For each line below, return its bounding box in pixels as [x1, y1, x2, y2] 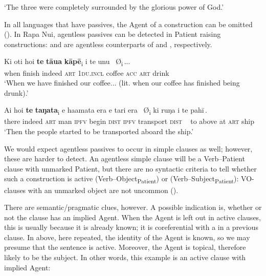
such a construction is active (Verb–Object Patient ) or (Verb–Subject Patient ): [4, 173, 239, 185]
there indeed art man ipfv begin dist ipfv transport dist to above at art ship [4, 116, 254, 126]
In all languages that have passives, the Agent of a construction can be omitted [4, 18, 253, 29]
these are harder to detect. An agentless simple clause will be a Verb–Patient [4, 153, 245, 164]
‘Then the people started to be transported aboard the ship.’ [4, 126, 194, 136]
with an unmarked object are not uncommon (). [28, 184, 179, 195]
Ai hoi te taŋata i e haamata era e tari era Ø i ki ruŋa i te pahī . [4, 104, 207, 117]
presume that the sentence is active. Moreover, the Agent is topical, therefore [4, 242, 246, 252]
